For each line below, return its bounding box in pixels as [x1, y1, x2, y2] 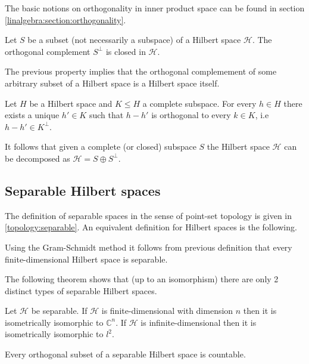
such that [89, 109, 124, 121]
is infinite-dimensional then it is [141, 316, 257, 328]
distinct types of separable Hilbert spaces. [5, 284, 157, 297]
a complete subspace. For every [142, 97, 257, 109]
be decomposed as [5, 152, 70, 164]
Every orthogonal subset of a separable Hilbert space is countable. [5, 348, 246, 360]
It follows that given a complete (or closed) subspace [5, 140, 196, 153]
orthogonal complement [5, 45, 90, 57]
